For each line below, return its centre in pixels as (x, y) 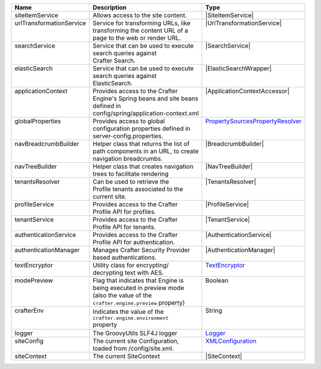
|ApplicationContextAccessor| (247, 91)
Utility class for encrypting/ (130, 265)
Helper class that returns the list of (141, 144)
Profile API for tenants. (124, 227)
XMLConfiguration (231, 341)
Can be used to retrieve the (131, 182)
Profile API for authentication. (134, 242)
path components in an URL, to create (146, 151)
